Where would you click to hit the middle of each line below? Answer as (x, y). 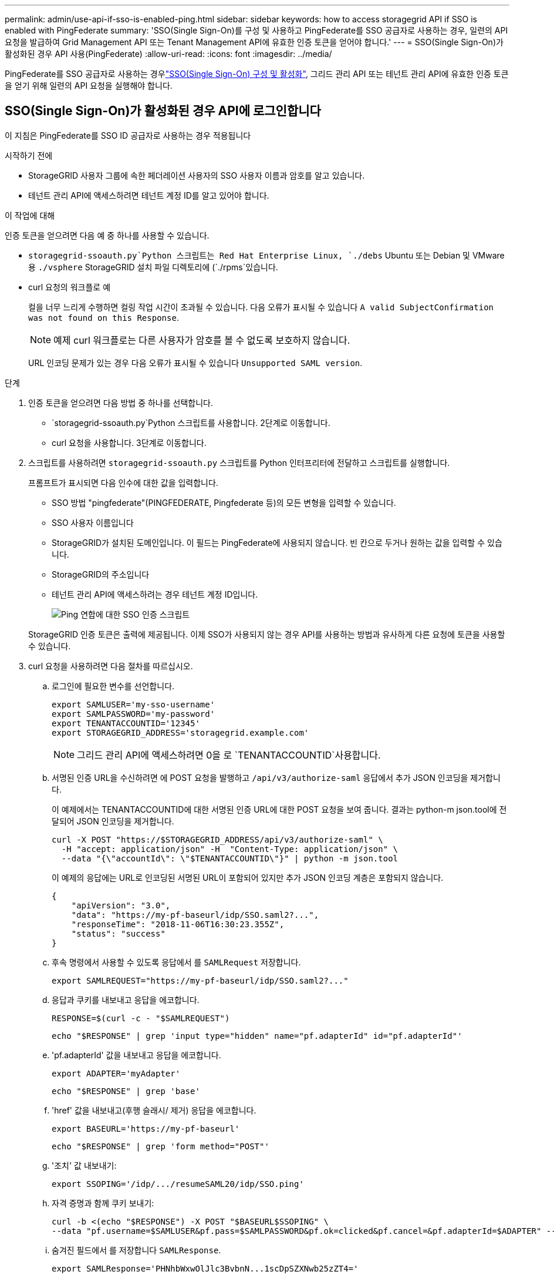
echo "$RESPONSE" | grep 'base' (126, 1091)
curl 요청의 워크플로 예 (70, 287)
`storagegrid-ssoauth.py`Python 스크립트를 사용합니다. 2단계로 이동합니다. (191, 422)
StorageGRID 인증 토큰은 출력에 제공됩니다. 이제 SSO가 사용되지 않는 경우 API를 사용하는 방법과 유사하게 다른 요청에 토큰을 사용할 (267, 634)
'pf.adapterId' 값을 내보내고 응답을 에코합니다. (136, 1055)
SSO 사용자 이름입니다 (93, 522)
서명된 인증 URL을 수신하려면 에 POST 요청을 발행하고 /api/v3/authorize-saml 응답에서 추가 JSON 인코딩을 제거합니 (276, 777)
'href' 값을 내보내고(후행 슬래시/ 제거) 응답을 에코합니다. (154, 1110)
